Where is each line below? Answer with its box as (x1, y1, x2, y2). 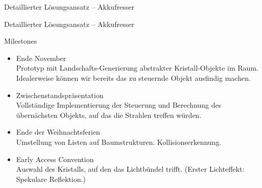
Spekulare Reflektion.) (16, 173, 86, 184)
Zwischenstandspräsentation (16, 89, 104, 100)
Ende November (16, 52, 66, 63)
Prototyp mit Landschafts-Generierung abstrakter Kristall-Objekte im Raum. (16, 62, 258, 73)
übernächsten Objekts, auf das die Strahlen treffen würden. (16, 109, 202, 120)
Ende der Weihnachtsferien (16, 127, 100, 137)
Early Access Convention (16, 153, 94, 164)
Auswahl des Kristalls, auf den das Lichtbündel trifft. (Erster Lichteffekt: (16, 164, 245, 174)
